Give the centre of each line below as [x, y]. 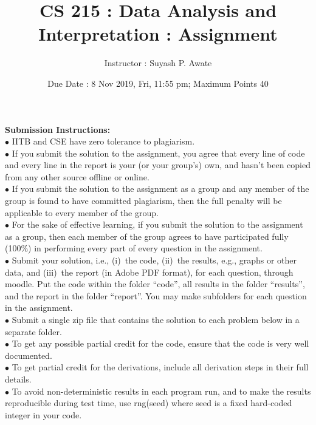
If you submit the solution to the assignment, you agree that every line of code [158, 153]
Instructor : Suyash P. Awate [158, 63]
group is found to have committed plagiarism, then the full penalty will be [143, 201]
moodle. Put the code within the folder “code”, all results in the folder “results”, [155, 284]
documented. [29, 355]
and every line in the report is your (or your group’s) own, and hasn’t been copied [158, 165]
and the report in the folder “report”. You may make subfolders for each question [156, 295]
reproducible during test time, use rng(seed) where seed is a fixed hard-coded [149, 403]
